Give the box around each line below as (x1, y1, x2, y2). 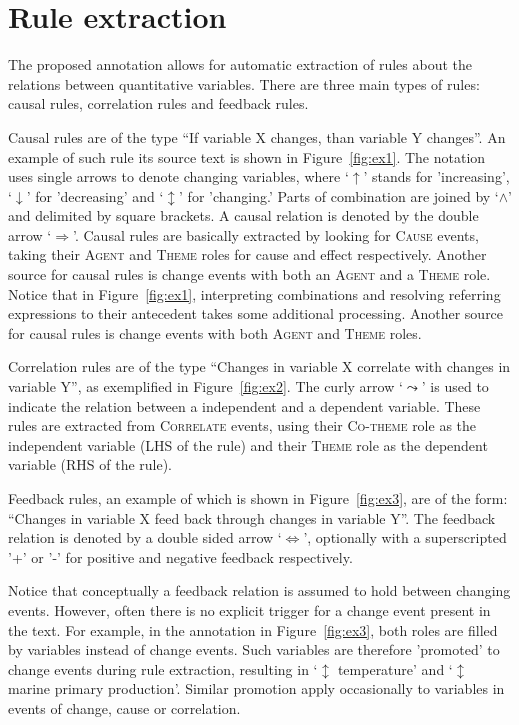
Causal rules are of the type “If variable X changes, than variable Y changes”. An (8, 126, 506, 147)
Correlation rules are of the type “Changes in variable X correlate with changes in (8, 356, 511, 377)
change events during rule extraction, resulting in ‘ (8, 658, 318, 679)
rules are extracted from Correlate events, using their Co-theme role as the (8, 415, 477, 436)
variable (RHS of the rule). (8, 454, 173, 475)
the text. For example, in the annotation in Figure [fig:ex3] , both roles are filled (8, 619, 498, 640)
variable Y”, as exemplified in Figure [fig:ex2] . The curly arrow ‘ (8, 376, 403, 397)
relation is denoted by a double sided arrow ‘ (8, 527, 282, 548)
